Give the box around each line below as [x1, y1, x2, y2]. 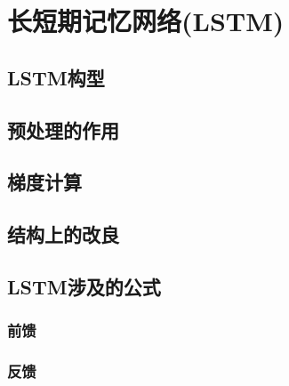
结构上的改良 [7, 221, 119, 248]
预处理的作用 [7, 116, 119, 143]
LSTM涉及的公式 [7, 272, 161, 300]
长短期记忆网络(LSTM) [7, 3, 285, 39]
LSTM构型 [7, 63, 105, 91]
